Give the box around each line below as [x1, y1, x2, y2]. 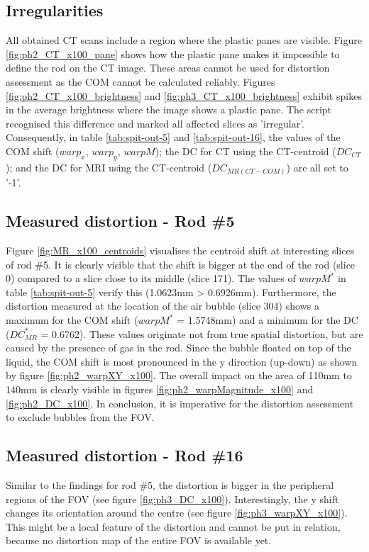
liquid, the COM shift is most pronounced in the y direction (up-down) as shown [6, 354, 358, 368]
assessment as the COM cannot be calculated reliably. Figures [6, 74, 275, 89]
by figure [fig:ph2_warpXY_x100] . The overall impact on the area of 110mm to [6, 368, 352, 383]
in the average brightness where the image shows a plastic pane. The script [6, 102, 332, 117]
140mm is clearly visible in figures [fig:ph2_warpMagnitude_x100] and [6, 382, 314, 396]
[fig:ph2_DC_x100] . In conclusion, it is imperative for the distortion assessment [6, 395, 354, 410]
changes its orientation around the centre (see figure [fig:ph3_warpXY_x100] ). [6, 505, 348, 520]
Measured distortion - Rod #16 [6, 444, 243, 466]
